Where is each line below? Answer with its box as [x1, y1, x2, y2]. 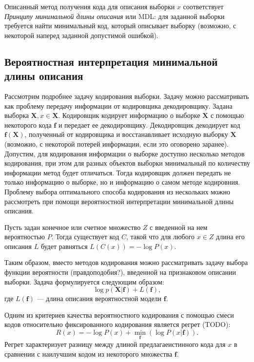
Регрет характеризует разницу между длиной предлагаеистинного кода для [4, 339, 226, 349]
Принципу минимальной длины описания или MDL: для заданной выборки [4, 11, 225, 21]
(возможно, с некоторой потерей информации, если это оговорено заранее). [4, 138, 229, 149]
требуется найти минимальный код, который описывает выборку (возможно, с [4, 20, 236, 31]
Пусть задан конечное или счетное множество [4, 222, 141, 232]
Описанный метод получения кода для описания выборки [4, 1, 175, 11]
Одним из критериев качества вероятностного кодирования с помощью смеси [4, 309, 234, 320]
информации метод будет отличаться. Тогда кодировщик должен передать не [4, 167, 231, 177]
